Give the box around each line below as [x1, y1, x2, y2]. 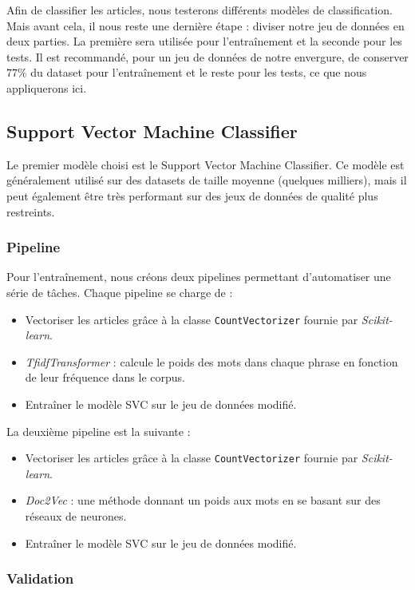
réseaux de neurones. [25, 508, 127, 525]
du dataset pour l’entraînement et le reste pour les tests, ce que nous [30, 64, 367, 81]
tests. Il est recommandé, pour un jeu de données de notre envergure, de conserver [6, 48, 409, 65]
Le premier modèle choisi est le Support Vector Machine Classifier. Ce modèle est [6, 156, 405, 172]
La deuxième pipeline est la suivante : [6, 422, 191, 439]
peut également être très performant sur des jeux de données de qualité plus [6, 187, 378, 204]
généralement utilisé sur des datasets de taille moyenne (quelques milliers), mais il [6, 172, 407, 188]
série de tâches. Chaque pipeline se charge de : [6, 283, 233, 300]
